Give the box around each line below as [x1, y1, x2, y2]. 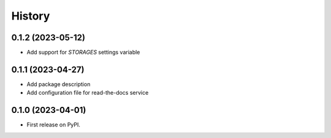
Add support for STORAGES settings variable [26, 49, 140, 56]
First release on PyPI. [26, 121, 81, 128]
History [11, 9, 50, 23]
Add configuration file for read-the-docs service [26, 89, 149, 96]
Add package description [26, 80, 91, 88]
